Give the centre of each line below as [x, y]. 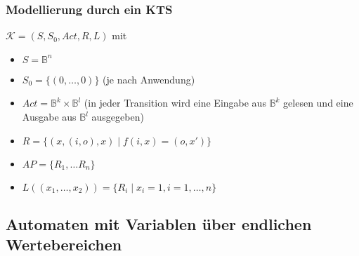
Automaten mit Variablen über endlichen [159, 223]
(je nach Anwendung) [149, 79]
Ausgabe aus [49, 116]
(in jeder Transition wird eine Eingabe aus [175, 103]
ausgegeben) [118, 116]
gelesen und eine [318, 103]
